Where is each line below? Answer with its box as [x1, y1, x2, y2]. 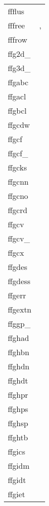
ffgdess [8, 275, 30, 287]
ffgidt [8, 474, 26, 485]
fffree [8, 20, 25, 31]
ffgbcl [8, 105, 27, 116]
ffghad [8, 332, 29, 343]
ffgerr [8, 289, 26, 301]
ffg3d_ [8, 62, 31, 73]
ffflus [8, 5, 24, 17]
